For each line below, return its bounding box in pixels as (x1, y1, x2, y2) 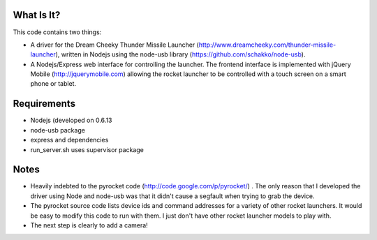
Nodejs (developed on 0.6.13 (30, 116, 112, 125)
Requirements (13, 98, 76, 110)
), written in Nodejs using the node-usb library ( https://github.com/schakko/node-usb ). (55, 50, 306, 59)
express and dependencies (30, 136, 109, 144)
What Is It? (13, 9, 61, 21)
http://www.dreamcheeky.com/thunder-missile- (198, 40, 337, 49)
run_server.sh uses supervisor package (30, 145, 145, 153)
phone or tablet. (30, 80, 77, 88)
